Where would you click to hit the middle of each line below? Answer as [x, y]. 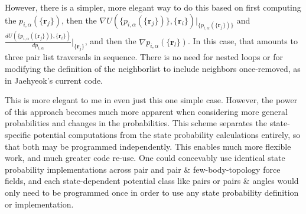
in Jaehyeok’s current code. [54, 80]
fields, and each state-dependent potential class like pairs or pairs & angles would [152, 181]
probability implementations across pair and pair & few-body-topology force [143, 169]
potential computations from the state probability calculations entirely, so [167, 134]
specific [18, 134]
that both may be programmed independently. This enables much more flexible [148, 146]
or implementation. [39, 204]
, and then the [110, 41]
